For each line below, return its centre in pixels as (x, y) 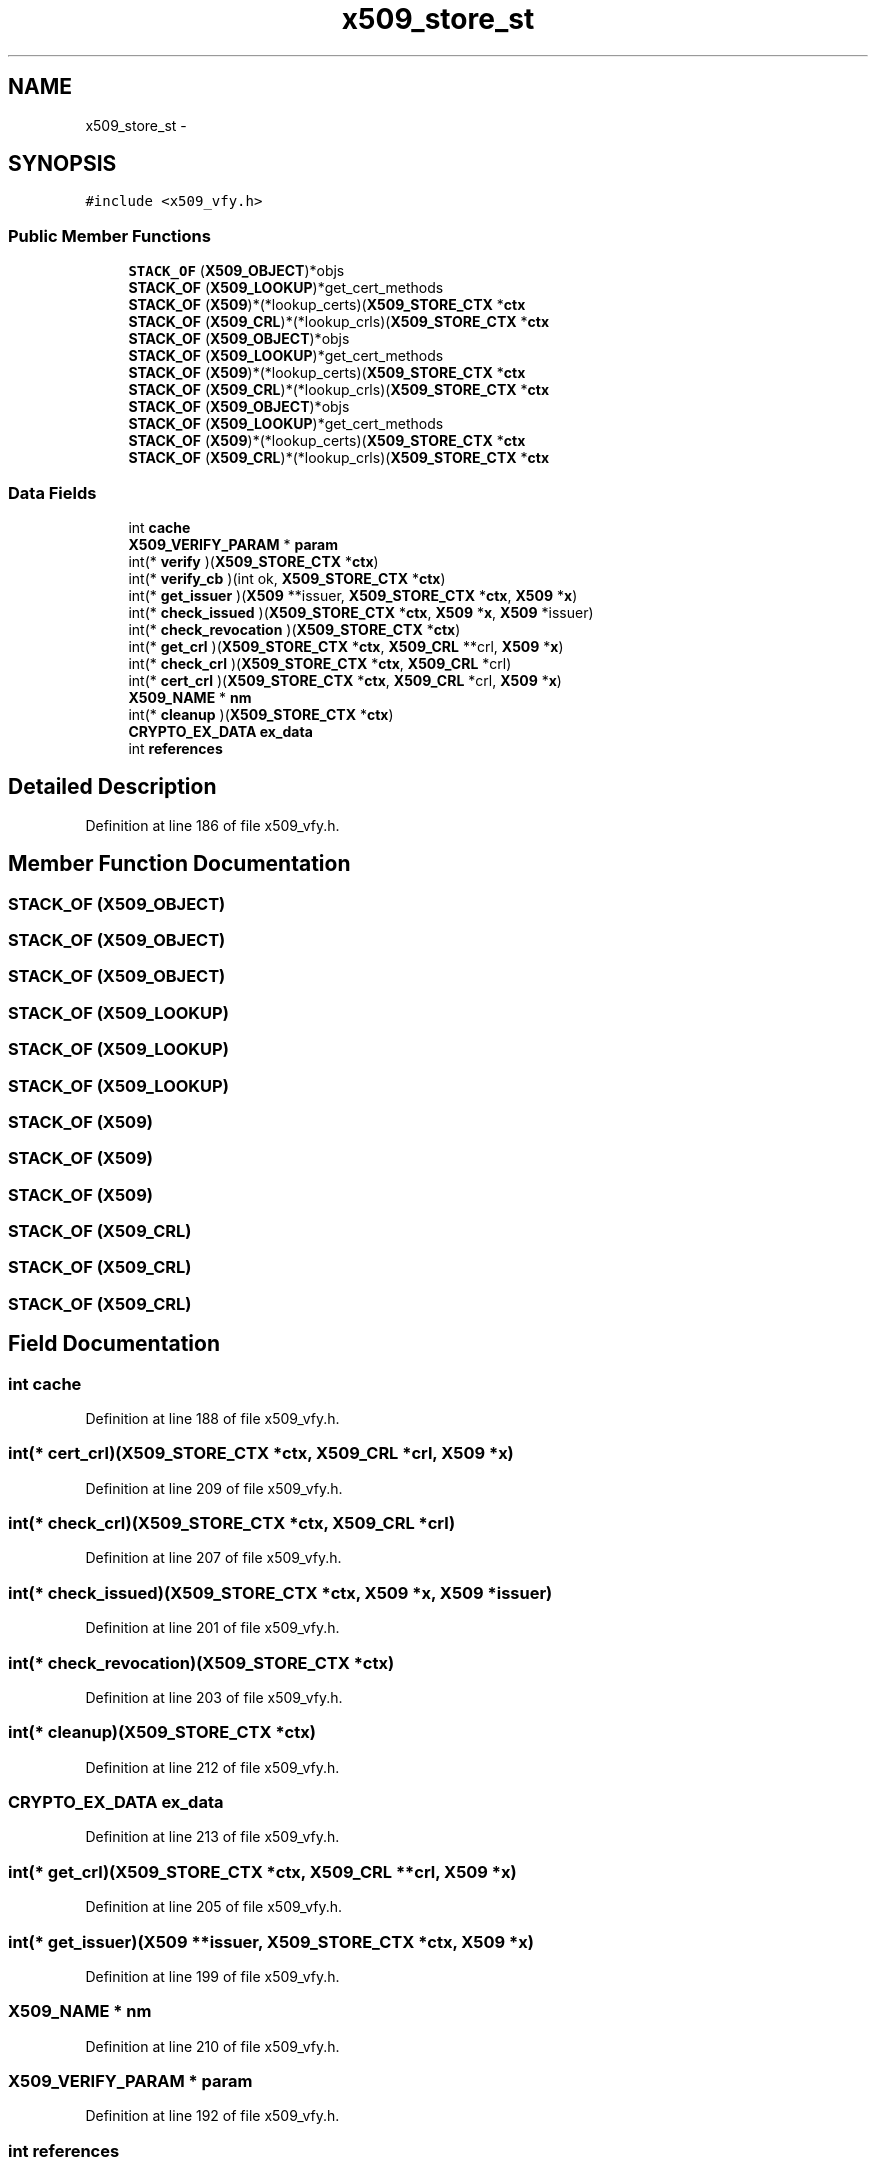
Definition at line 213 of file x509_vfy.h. (212, 1837)
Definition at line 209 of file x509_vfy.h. (214, 1488)
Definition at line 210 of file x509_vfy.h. (212, 2046)
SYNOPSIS (62, 164)
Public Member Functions (109, 235)
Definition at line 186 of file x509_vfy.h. (212, 825)
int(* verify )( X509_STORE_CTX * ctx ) (253, 561)
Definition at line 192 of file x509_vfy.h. (212, 2116)
